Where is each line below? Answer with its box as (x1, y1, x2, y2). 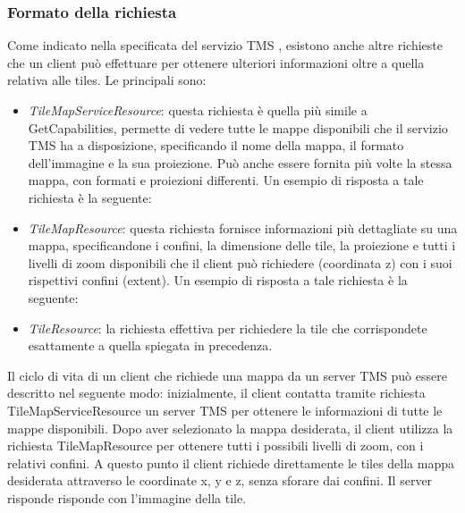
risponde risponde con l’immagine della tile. (7, 488, 247, 507)
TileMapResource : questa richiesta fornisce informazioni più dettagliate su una (28, 218, 458, 237)
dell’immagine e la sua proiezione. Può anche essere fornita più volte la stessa (28, 153, 452, 172)
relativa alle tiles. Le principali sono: (7, 71, 207, 89)
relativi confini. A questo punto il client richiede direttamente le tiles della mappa (7, 453, 454, 472)
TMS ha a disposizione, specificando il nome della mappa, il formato (28, 136, 404, 155)
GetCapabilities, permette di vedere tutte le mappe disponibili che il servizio (28, 118, 448, 137)
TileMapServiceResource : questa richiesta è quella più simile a (28, 101, 368, 119)
